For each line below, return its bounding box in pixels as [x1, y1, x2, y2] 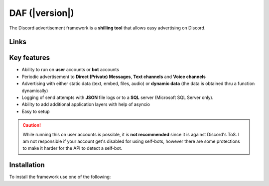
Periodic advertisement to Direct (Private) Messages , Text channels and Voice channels [21, 74, 206, 80]
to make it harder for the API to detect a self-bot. [22, 145, 123, 151]
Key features [9, 54, 50, 62]
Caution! [22, 122, 41, 128]
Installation [9, 161, 45, 169]
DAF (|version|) [9, 7, 74, 18]
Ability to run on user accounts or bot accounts [21, 67, 120, 73]
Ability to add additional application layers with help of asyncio [21, 101, 150, 107]
